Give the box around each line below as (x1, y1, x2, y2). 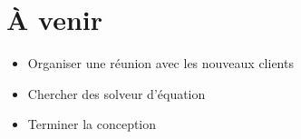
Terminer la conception (27, 114, 157, 134)
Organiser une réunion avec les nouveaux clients (27, 54, 294, 73)
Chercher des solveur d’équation (27, 84, 206, 103)
